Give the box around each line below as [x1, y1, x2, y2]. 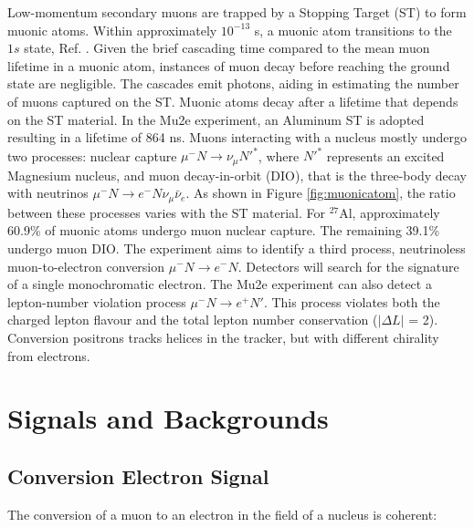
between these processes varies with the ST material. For [7, 202, 325, 222]
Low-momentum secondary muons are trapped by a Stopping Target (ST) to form [7, 3, 467, 21]
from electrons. [7, 346, 90, 365]
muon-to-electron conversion [7, 256, 165, 275]
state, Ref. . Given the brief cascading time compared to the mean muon [24, 38, 430, 57]
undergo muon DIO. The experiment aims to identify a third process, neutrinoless [7, 238, 466, 257]
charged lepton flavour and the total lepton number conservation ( [7, 310, 378, 329]
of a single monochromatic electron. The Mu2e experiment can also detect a [7, 274, 432, 294]
